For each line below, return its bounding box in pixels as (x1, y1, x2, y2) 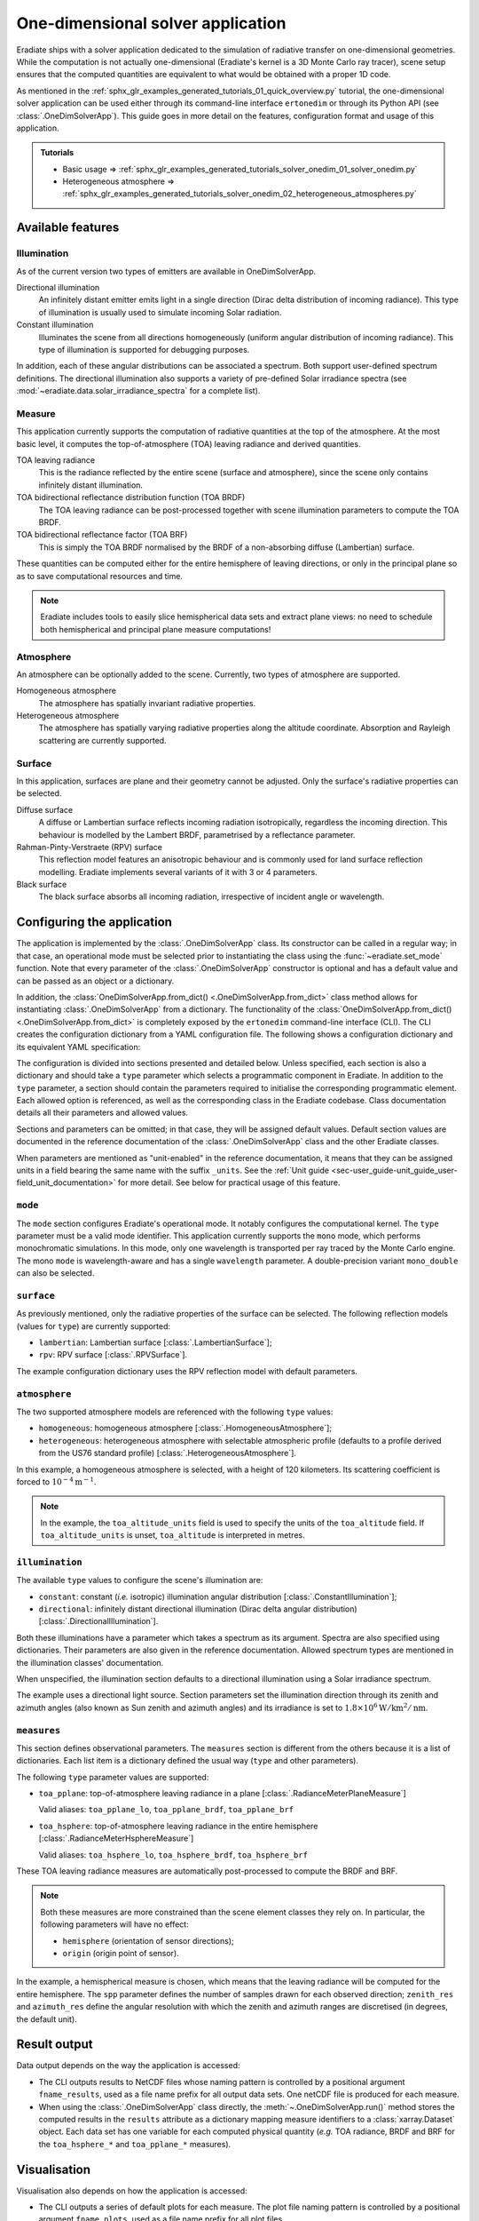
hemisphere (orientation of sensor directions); (62, 1935, 234, 1946)
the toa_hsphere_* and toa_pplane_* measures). (38, 2138, 232, 2149)
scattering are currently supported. (38, 735, 168, 745)
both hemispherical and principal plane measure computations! (40, 624, 271, 634)
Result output (16, 2037, 93, 2052)
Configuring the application (16, 915, 173, 930)
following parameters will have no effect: (40, 1919, 190, 1930)
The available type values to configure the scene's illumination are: (16, 1575, 263, 1586)
